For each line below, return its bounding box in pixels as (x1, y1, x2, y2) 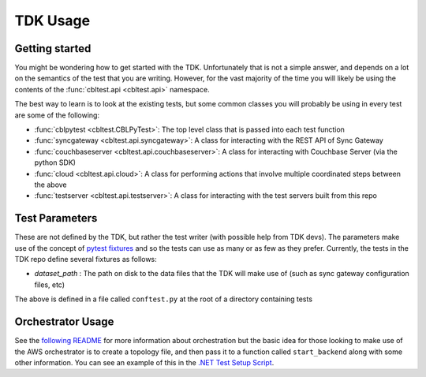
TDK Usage (14, 12, 91, 29)
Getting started (14, 42, 92, 55)
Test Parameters (14, 211, 98, 225)
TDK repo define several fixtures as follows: (14, 255, 157, 264)
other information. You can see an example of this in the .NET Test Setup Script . (14, 357, 275, 367)
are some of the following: (14, 110, 100, 120)
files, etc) (34, 280, 65, 289)
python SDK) (34, 158, 77, 167)
